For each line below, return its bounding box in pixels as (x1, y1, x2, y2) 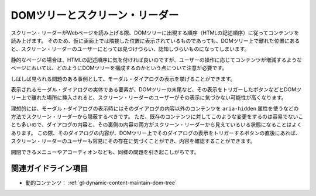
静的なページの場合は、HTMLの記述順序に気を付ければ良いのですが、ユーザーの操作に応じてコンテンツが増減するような (11, 56, 303, 63)
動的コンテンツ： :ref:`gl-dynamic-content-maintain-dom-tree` (25, 179, 177, 186)
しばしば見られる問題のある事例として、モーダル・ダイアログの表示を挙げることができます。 (11, 75, 236, 82)
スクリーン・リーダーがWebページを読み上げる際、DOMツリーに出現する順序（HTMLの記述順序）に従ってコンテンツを (11, 29, 300, 36)
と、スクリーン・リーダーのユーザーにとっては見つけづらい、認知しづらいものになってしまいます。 (11, 46, 250, 53)
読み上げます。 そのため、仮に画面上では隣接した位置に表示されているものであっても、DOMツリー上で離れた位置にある (11, 37, 300, 44)
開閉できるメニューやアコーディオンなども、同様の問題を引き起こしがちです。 (11, 148, 200, 155)
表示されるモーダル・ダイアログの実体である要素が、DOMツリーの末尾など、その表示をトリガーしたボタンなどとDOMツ (11, 85, 301, 93)
